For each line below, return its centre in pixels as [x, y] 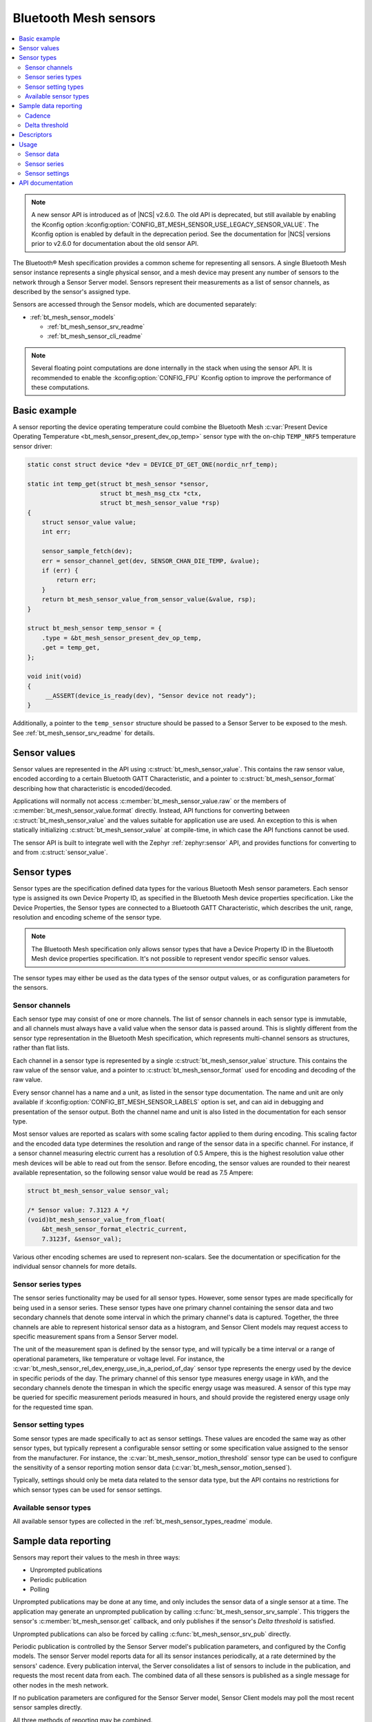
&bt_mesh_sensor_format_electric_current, [114, 1229]
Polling [40, 1589]
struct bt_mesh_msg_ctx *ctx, [151, 493]
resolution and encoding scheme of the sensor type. [87, 917]
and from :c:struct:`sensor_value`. [60, 852]
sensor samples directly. [48, 1708]
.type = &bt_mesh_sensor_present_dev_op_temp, [122, 638]
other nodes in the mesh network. [61, 1685]
